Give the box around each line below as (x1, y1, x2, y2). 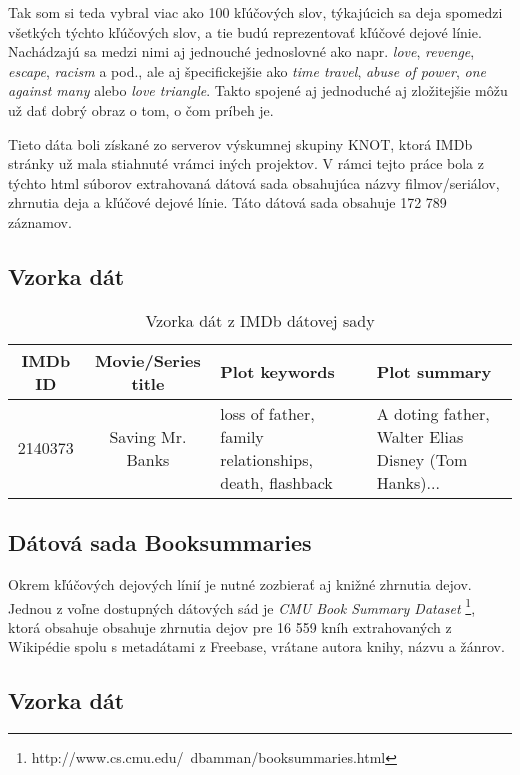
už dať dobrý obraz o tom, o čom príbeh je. (8, 99, 274, 120)
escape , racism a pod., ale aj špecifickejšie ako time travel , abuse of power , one (8, 60, 486, 81)
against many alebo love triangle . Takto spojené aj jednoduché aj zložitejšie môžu (8, 80, 508, 101)
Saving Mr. (109, 424, 187, 448)
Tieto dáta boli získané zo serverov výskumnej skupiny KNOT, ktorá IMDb (8, 133, 473, 154)
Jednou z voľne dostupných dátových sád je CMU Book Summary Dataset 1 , (8, 594, 476, 618)
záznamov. (8, 211, 72, 232)
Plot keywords (220, 360, 335, 384)
